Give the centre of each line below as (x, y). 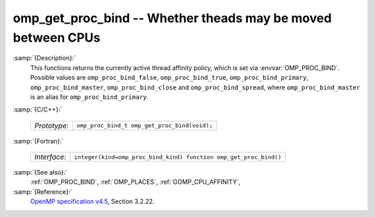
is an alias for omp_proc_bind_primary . (90, 96)
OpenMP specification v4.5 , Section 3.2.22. (92, 202)
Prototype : (52, 125)
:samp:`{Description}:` (44, 58)
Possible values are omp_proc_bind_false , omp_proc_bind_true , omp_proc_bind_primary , (169, 78)
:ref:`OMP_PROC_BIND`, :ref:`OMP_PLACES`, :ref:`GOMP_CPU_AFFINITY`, (135, 182)
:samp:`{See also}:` (40, 173)
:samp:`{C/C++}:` (37, 110)
